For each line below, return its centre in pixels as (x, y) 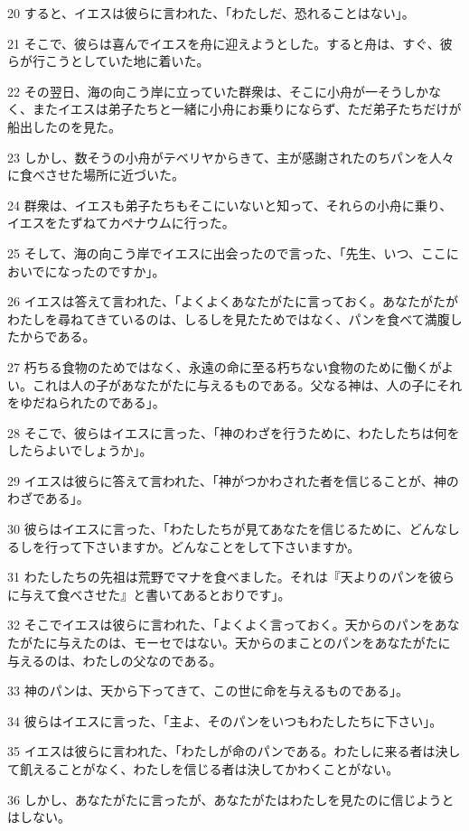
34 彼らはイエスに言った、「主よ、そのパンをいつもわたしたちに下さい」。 (225, 720)
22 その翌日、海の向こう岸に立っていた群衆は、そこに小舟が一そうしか (218, 91)
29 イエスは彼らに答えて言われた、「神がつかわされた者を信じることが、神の (233, 480)
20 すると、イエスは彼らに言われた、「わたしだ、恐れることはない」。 (211, 13)
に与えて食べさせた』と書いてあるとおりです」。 (149, 594)
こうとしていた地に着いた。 (127, 61)
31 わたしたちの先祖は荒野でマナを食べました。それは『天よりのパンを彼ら (231, 577)
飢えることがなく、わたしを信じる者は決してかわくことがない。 (209, 769)
